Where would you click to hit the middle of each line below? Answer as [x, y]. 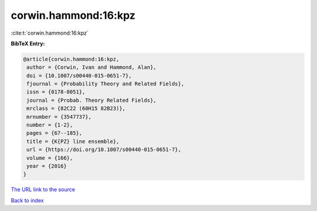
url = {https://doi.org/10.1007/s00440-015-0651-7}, [104, 150]
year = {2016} [47, 166]
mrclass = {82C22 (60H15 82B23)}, [76, 108]
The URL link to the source [43, 190]
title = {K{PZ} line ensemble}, [73, 141]
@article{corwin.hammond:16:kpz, [71, 59]
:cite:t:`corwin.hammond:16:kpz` [50, 33]
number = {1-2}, [50, 125]
